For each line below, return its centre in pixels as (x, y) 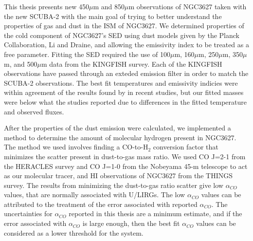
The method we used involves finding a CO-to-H (76, 147)
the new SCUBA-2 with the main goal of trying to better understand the (113, 16)
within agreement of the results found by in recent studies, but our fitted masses (124, 92)
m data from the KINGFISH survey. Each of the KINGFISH (132, 64)
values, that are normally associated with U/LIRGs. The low (95, 195)
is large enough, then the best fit (131, 223)
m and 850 (109, 6)
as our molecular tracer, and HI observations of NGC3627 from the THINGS (118, 176)
